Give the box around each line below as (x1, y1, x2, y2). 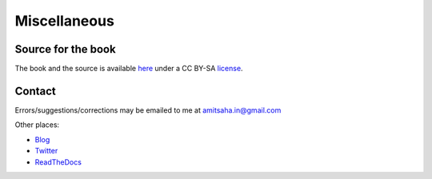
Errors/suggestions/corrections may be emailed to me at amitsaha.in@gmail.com (14, 105, 282, 115)
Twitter (34, 146, 58, 156)
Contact (14, 84, 56, 97)
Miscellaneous (14, 12, 115, 30)
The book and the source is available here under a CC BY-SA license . (14, 64, 243, 74)
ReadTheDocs (34, 157, 82, 167)
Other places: (14, 120, 60, 129)
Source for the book (14, 42, 116, 56)
